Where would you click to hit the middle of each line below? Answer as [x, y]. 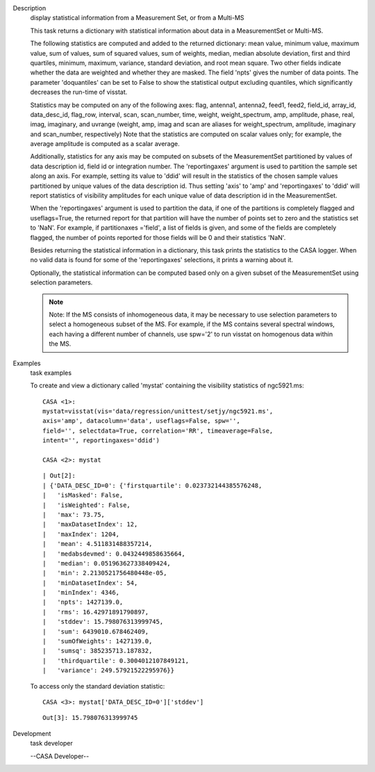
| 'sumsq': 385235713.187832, [98, 651]
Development [32, 733]
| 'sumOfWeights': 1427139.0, [98, 641]
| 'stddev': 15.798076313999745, [103, 622]
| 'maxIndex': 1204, [81, 534]
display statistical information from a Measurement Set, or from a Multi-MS [137, 18]
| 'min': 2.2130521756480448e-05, [105, 573]
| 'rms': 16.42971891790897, [96, 612]
